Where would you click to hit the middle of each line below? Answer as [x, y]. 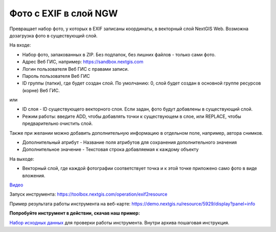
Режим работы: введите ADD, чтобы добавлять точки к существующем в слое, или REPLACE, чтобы [132, 116]
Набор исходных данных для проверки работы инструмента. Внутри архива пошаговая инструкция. [119, 222]
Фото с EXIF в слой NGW [64, 13]
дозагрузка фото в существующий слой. [54, 35]
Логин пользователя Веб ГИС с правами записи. [75, 69]
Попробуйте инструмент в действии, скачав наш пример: [75, 213]
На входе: [20, 45]
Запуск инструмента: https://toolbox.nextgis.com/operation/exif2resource [88, 194]
